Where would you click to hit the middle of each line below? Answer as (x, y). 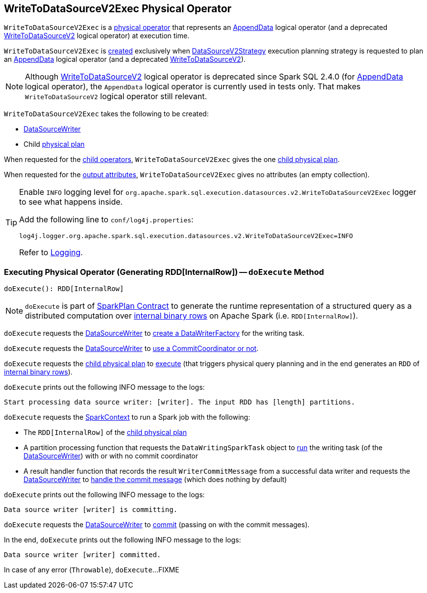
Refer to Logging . (51, 253)
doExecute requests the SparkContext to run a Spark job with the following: (127, 417)
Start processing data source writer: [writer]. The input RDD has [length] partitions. (180, 402)
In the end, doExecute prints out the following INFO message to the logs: (123, 540)
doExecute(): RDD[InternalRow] (64, 289)
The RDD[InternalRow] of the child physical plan (105, 432)
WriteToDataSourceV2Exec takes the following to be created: (106, 114)
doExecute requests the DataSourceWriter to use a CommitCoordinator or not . (131, 349)
